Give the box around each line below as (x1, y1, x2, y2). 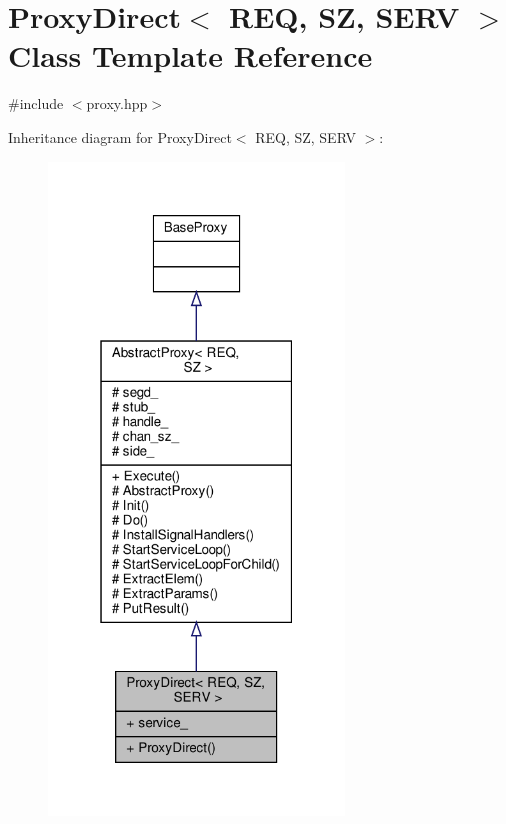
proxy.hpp (86, 93, 148, 114)
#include (8, 93, 64, 114)
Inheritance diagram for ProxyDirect (8, 126, 232, 147)
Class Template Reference (8, 35, 373, 76)
